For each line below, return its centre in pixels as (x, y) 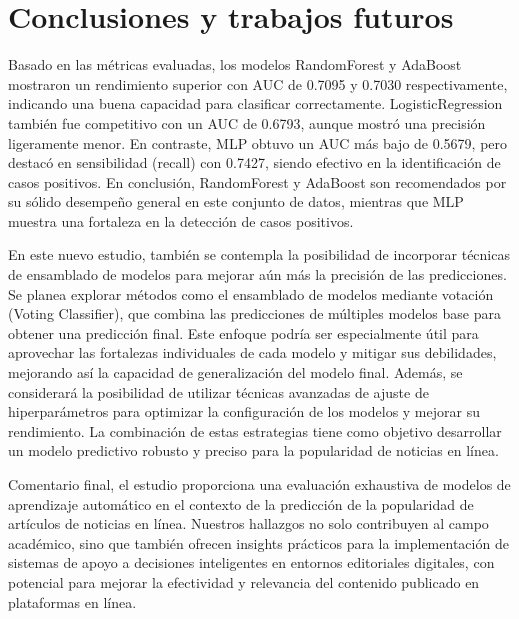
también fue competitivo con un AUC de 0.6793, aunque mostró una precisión (247, 122)
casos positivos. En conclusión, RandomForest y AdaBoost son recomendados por (257, 181)
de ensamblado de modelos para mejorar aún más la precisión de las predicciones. (257, 274)
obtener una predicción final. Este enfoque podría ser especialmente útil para (243, 332)
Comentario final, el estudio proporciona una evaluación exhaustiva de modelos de (259, 484)
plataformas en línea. (72, 601)
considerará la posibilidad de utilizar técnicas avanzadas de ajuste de (218, 391)
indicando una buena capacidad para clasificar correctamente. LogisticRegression (255, 103)
